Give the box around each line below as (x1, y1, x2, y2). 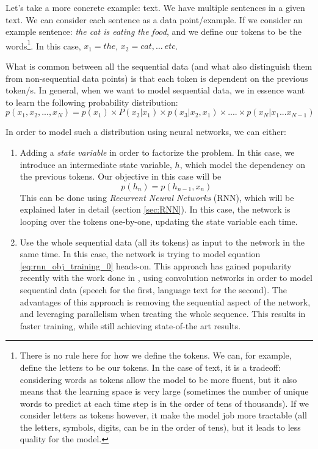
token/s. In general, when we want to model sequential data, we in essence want (5, 84, 305, 97)
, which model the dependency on (179, 158, 305, 170)
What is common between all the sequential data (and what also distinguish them (5, 60, 313, 73)
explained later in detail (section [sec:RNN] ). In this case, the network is (20, 203, 291, 216)
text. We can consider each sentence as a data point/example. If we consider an (5, 13, 303, 26)
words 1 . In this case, (5, 37, 81, 52)
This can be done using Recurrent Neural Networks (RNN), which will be (20, 191, 294, 203)
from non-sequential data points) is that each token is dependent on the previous (5, 71, 308, 84)
